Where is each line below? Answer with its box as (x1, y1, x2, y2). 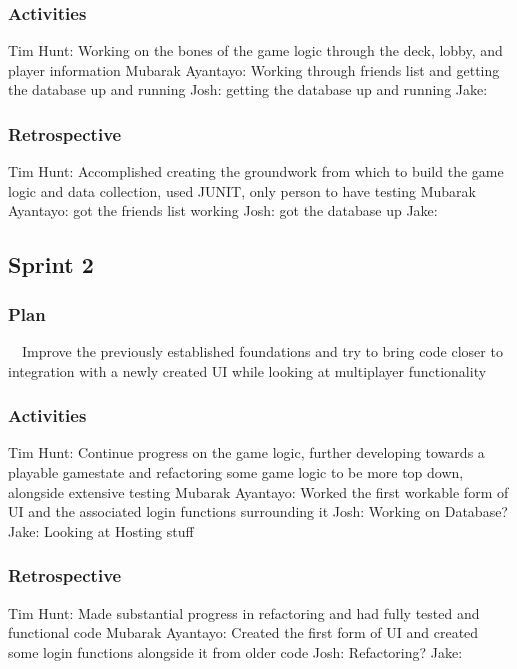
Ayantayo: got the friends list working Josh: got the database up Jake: (8, 200, 438, 221)
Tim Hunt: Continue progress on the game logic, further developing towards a (8, 442, 485, 463)
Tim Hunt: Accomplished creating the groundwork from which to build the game (8, 161, 504, 182)
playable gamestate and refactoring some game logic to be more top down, (8, 462, 464, 482)
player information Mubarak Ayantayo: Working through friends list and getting (8, 59, 500, 80)
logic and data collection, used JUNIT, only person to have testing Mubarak (8, 180, 476, 201)
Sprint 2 (8, 249, 94, 280)
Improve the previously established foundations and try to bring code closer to (21, 341, 503, 361)
